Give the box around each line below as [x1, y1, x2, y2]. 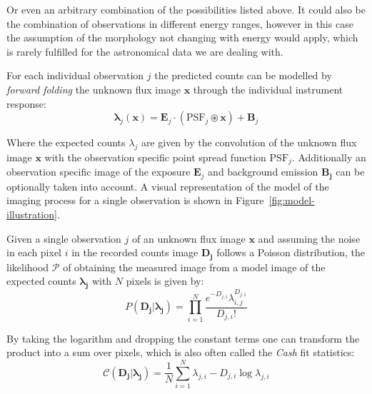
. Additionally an [291, 149, 366, 164]
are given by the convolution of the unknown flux [141, 135, 357, 150]
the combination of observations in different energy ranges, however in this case [6, 16, 353, 31]
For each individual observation [6, 68, 144, 83]
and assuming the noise [258, 231, 361, 246]
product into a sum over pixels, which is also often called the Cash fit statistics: [6, 345, 355, 360]
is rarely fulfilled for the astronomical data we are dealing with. [6, 44, 283, 59]
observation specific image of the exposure [6, 164, 191, 179]
